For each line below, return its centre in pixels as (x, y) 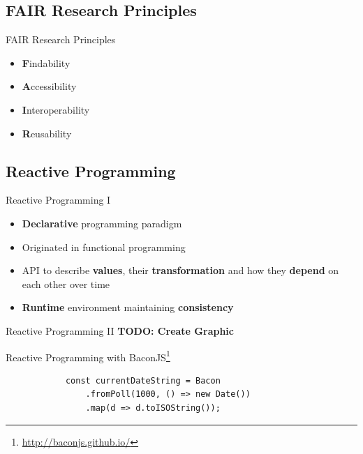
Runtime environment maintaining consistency (128, 307)
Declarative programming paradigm (102, 223)
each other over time (66, 283)
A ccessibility (49, 86)
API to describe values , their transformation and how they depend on (180, 270)
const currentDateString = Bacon (143, 380)
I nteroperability (56, 109)
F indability (46, 62)
